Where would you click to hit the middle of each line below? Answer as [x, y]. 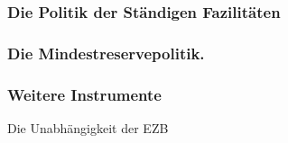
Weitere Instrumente [84, 94]
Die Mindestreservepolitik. [106, 53]
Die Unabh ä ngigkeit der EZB [88, 127]
